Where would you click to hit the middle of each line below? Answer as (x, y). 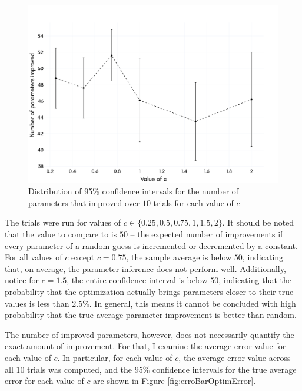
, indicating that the (255, 280)
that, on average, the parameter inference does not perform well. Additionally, (145, 268)
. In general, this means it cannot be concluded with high (193, 303)
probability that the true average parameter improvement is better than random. (151, 315)
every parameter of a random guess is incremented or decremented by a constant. (151, 245)
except (83, 257)
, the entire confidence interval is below (137, 280)
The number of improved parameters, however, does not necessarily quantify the (150, 334)
